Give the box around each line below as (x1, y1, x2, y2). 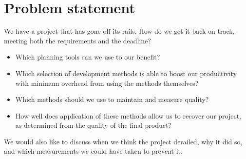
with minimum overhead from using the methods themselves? (15, 78, 199, 88)
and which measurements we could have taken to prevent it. (4, 146, 183, 156)
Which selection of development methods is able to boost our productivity (15, 68, 237, 78)
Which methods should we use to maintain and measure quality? (15, 94, 209, 104)
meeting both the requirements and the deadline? (4, 35, 151, 45)
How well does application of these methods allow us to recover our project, (15, 110, 241, 120)
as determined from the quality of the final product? (15, 120, 172, 130)
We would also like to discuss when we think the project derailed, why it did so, (4, 136, 243, 146)
